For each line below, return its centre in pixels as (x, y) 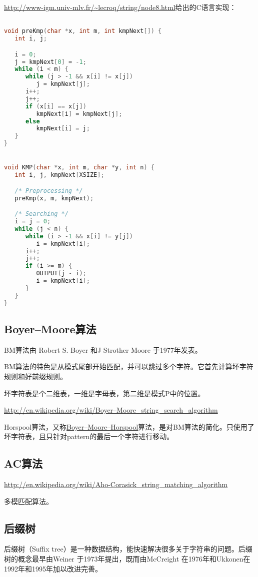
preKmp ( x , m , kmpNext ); (54, 198)
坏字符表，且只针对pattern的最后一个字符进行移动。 (89, 436)
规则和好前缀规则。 (35, 376)
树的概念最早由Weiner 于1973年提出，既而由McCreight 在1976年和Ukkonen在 (127, 559)
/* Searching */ (41, 214)
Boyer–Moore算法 (50, 328)
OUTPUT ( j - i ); (61, 274)
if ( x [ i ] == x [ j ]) (56, 106)
